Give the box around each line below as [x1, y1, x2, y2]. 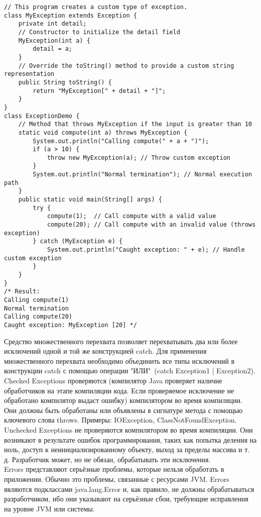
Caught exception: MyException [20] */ [4, 321, 137, 329]
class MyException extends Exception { [4, 12, 137, 19]
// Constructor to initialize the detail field [18, 28, 180, 36]
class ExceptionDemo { [4, 112, 80, 120]
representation [4, 70, 55, 78]
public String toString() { [18, 78, 112, 86]
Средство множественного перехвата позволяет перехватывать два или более [4, 336, 238, 346]
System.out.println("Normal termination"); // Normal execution [33, 171, 252, 178]
